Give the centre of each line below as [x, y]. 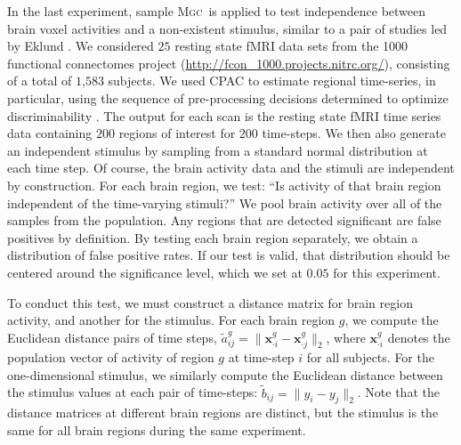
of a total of [40, 81]
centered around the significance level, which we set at [155, 272]
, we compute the [392, 320]
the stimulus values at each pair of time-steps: [133, 392]
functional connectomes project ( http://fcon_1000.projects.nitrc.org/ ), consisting [229, 63]
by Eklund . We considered [81, 46]
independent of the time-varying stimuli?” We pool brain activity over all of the [225, 202]
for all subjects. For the [370, 357]
